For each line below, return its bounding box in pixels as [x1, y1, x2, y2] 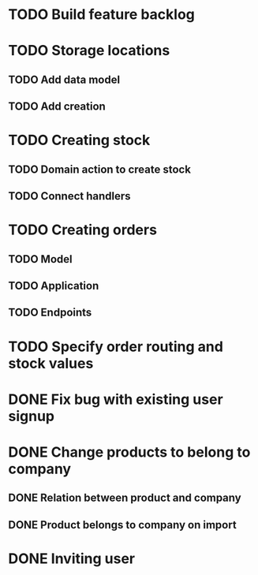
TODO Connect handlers [8, 189, 132, 203]
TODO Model [8, 252, 73, 266]
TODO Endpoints [8, 306, 92, 319]
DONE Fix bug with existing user [8, 390, 223, 408]
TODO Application [8, 279, 99, 293]
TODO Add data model [8, 73, 121, 86]
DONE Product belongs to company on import [8, 518, 237, 532]
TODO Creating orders [8, 221, 158, 239]
